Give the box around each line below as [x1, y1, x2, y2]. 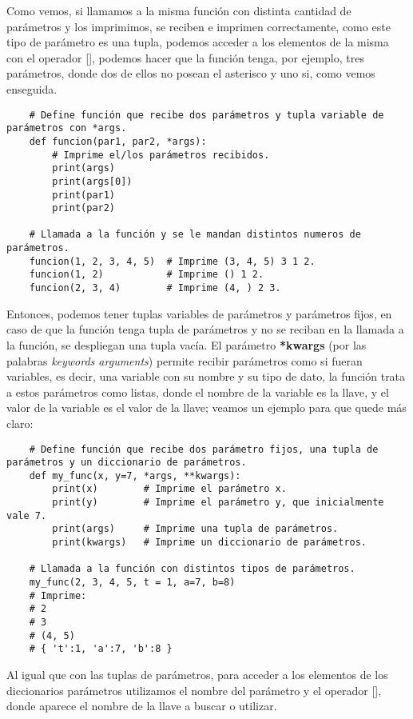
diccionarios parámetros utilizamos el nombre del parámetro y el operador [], [6, 681, 382, 698]
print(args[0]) [52, 175, 133, 187]
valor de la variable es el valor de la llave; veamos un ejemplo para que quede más [6, 399, 407, 416]
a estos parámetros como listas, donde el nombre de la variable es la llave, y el [6, 383, 389, 400]
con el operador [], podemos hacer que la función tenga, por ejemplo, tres [6, 49, 364, 66]
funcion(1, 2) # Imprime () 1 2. [29, 269, 264, 281]
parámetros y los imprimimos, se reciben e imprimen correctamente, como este [6, 18, 391, 34]
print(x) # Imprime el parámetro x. [52, 483, 287, 495]
